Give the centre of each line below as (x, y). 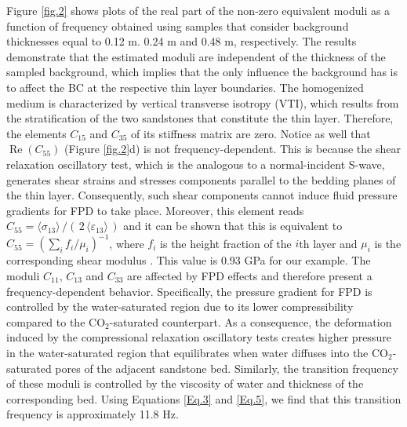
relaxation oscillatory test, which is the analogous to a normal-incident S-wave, (196, 164)
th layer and (328, 243)
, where (127, 243)
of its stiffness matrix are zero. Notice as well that (251, 133)
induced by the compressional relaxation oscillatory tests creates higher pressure (199, 337)
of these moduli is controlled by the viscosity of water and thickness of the (185, 383)
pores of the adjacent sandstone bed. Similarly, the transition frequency (227, 368)
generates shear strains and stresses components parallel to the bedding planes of (201, 179)
